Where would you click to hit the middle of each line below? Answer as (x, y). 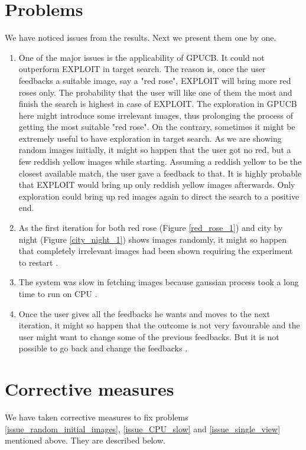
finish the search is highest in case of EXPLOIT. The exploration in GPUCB (158, 104)
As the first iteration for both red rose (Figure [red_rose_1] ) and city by (151, 228)
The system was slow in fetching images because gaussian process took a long (159, 282)
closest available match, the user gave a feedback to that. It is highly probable (160, 173)
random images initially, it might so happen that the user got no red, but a (155, 150)
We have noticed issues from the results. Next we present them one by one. (141, 37)
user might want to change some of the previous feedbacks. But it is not (149, 336)
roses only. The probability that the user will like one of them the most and (155, 92)
